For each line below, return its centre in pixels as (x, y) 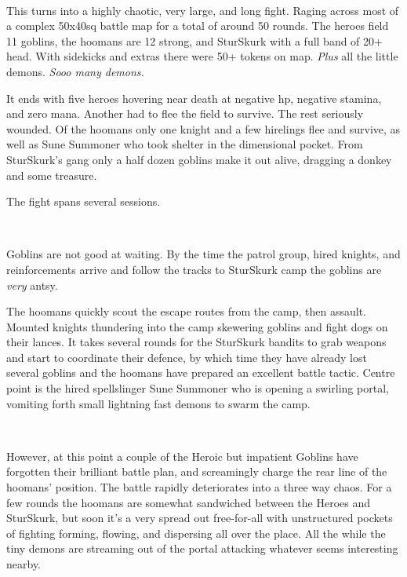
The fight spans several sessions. (84, 201)
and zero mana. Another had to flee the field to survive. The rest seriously (185, 113)
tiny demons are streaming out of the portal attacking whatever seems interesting (202, 548)
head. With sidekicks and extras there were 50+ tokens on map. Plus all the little (202, 56)
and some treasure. (52, 175)
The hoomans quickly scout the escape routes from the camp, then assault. (187, 311)
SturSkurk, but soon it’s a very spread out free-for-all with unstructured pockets (200, 518)
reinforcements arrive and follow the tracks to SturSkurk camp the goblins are (194, 269)
